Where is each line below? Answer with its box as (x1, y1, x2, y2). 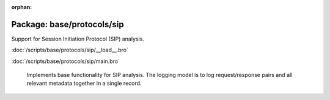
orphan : (11, 4, 32, 10)
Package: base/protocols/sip (11, 19, 125, 30)
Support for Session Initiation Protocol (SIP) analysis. (11, 35, 145, 42)
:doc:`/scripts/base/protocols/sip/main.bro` (11, 58, 120, 65)
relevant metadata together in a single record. (26, 79, 142, 87)
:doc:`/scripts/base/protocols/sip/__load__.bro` (11, 46, 128, 54)
